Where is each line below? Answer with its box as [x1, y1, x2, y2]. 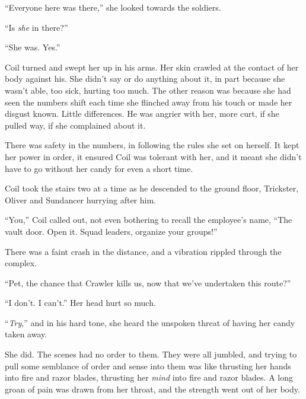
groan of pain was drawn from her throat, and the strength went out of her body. [5, 382, 300, 395]
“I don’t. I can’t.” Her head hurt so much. [5, 296, 156, 309]
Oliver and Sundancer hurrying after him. [5, 193, 156, 206]
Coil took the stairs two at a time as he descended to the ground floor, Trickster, [5, 182, 299, 194]
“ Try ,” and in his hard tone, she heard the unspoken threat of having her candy [5, 316, 295, 328]
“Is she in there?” [5, 21, 68, 33]
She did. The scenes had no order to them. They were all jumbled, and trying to [5, 348, 297, 360]
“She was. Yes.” [5, 41, 60, 53]
